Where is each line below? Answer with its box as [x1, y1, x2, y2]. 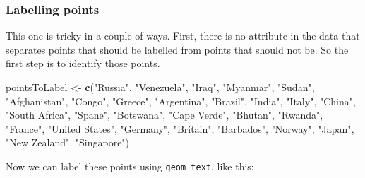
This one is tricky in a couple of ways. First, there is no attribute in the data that [6, 28, 360, 43]
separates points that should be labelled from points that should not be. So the [6, 42, 349, 57]
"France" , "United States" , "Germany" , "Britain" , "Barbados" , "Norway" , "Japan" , [6, 121, 354, 136]
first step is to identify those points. [6, 56, 160, 71]
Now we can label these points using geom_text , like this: [6, 158, 254, 173]
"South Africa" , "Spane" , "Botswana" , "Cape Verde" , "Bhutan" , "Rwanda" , [6, 107, 323, 122]
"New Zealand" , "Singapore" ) [6, 135, 130, 150]
